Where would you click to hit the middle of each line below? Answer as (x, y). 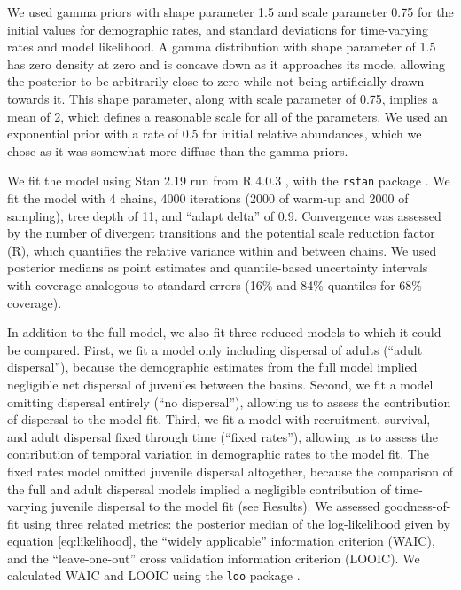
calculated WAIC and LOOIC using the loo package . (154, 575)
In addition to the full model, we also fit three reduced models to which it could (224, 332)
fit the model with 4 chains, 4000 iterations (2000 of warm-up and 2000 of (208, 198)
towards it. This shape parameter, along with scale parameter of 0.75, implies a (223, 98)
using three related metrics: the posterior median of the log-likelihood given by (236, 523)
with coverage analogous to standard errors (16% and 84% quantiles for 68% (215, 284)
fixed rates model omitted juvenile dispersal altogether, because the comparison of (230, 471)
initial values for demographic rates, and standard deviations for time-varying (218, 29)
